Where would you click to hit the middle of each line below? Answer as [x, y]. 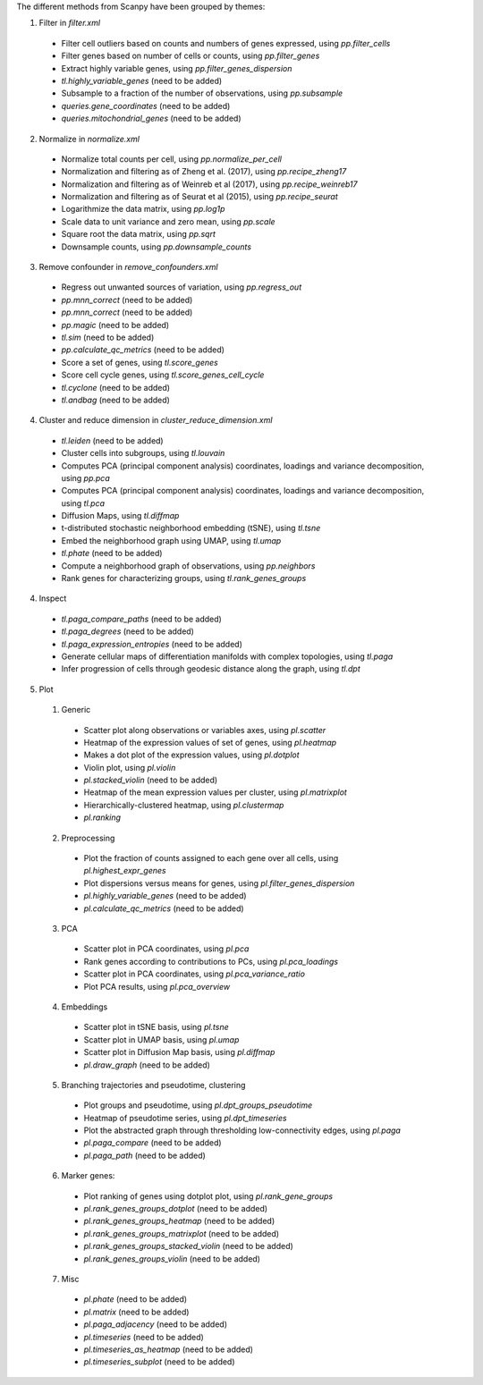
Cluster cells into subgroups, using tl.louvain [143, 453]
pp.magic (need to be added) [115, 325]
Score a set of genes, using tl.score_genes [140, 362]
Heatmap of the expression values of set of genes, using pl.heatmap [210, 742]
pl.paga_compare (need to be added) [153, 1143]
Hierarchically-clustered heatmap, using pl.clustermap [184, 805]
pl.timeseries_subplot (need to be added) [160, 1362]
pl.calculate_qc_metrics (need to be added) [164, 908]
